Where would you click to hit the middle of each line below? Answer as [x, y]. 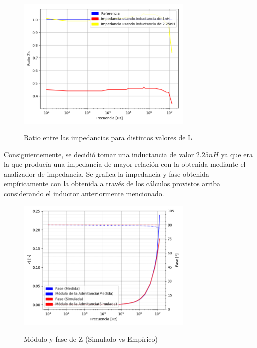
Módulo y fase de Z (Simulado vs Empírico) [91, 339]
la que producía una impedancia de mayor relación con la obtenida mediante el [125, 164]
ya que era [237, 154]
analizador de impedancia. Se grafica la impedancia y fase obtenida [107, 173]
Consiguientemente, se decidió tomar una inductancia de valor [99, 154]
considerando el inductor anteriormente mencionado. [84, 194]
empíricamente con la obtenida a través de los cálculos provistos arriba [112, 184]
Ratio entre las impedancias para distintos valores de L [108, 137]
